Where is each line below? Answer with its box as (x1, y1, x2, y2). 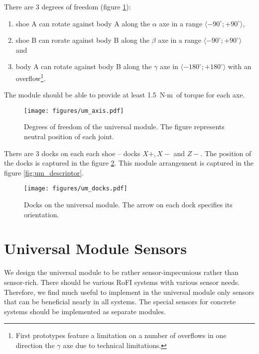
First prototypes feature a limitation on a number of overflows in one (15, 330, 227, 341)
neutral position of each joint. (24, 131, 114, 142)
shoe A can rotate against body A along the (15, 18, 150, 28)
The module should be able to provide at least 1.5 (4, 89, 156, 100)
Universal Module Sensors (4, 238, 187, 259)
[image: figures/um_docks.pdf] (24, 185, 128, 192)
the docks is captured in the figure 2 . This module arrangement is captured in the (4, 158, 254, 168)
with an (228, 61, 252, 72)
